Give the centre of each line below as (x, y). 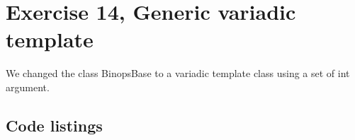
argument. (28, 87)
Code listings (54, 125)
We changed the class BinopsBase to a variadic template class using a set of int (178, 73)
